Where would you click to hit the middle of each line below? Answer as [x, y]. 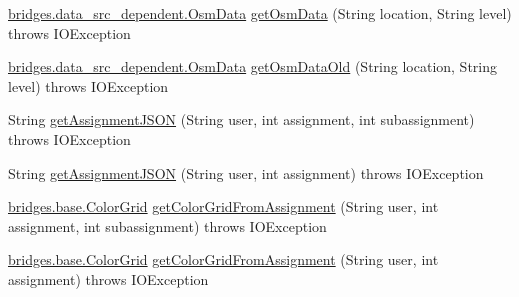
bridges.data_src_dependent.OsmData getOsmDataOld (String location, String [252, 66]
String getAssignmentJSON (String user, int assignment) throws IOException [246, 172]
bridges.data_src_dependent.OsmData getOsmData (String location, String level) [260, 13]
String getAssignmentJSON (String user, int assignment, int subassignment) [241, 119]
